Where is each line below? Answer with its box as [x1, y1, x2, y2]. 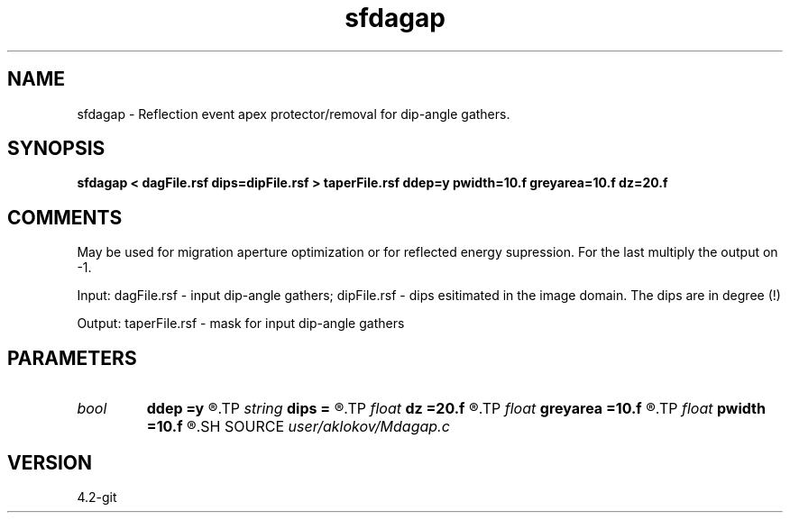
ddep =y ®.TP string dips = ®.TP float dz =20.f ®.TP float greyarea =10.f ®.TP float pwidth [146, 399, 766, 418]
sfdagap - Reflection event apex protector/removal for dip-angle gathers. [77, 105, 510, 122]
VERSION [7, 451, 93, 474]
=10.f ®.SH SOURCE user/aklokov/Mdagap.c [146, 417, 450, 436]
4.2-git [77, 488, 117, 505]
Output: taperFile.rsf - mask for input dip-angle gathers [77, 315, 405, 332]
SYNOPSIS [7, 137, 106, 160]
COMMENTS [7, 205, 123, 229]
